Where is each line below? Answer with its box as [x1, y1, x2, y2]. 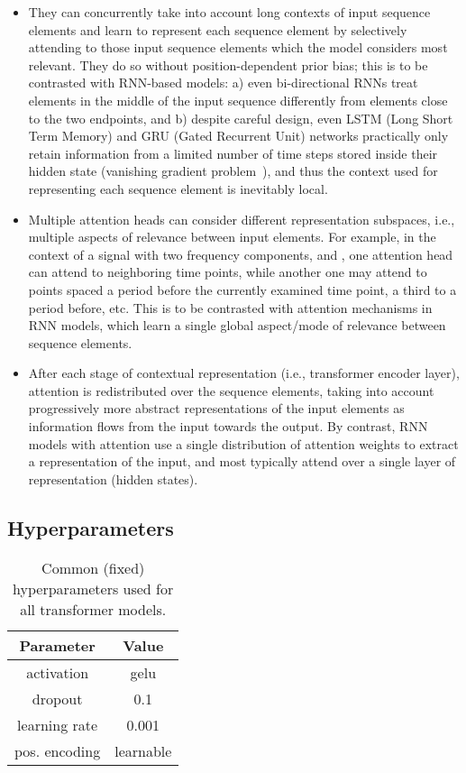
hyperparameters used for [13, 577, 174, 599]
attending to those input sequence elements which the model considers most [28, 38, 448, 57]
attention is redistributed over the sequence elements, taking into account [28, 381, 434, 400]
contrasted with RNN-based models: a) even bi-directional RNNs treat [28, 73, 418, 92]
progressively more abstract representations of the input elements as [28, 399, 405, 418]
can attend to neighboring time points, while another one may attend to [28, 262, 427, 281]
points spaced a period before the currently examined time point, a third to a [28, 280, 457, 299]
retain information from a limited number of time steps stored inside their [28, 143, 438, 162]
